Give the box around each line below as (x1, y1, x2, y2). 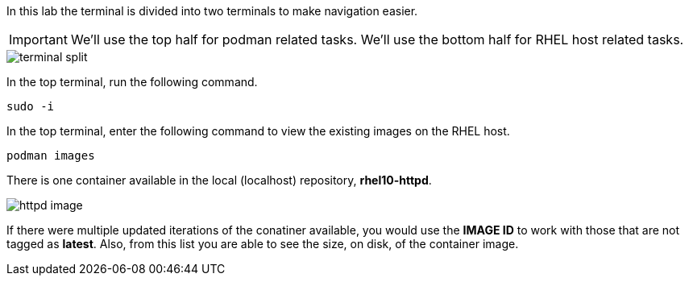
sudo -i (6, 100, 55, 113)
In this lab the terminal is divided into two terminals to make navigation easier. (6, 4, 418, 18)
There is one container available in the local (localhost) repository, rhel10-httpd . (6, 173, 432, 187)
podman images (6, 149, 95, 162)
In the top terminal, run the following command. (6, 75, 258, 89)
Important (9, 31, 68, 48)
